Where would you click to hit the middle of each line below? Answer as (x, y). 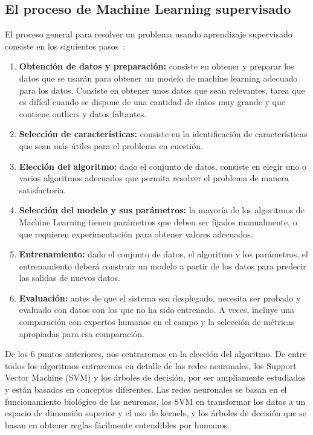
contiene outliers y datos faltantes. (83, 113)
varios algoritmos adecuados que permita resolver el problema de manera (154, 178)
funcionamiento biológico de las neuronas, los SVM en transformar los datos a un (155, 401)
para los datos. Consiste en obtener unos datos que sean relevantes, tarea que (162, 90)
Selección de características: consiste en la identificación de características (163, 134)
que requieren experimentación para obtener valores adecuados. (136, 234)
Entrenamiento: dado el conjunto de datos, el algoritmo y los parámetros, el (163, 254)
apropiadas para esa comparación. (82, 333)
